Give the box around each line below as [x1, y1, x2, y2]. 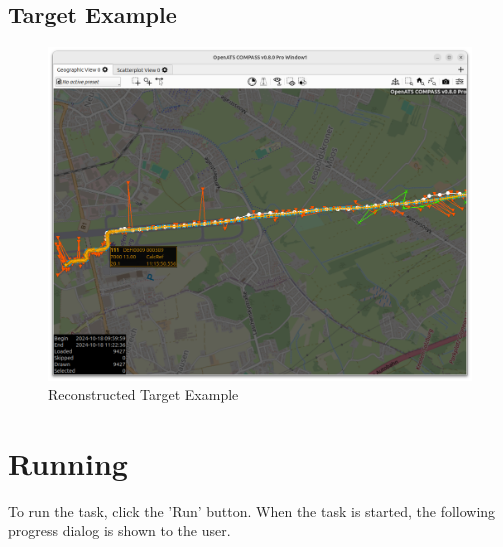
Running [8, 442, 128, 483]
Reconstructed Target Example [48, 384, 239, 405]
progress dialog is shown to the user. [8, 520, 231, 541]
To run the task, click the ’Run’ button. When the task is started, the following [8, 500, 496, 521]
